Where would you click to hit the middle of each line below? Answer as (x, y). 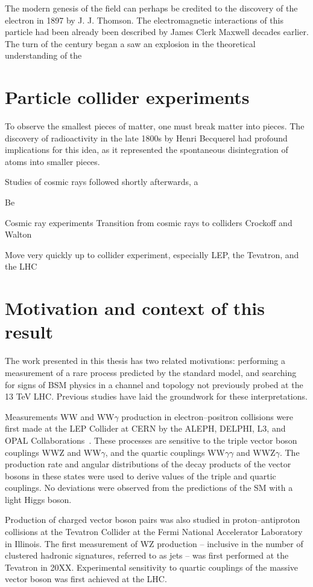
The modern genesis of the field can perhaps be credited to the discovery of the (151, 8)
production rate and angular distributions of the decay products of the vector (148, 464)
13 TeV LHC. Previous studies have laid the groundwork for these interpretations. (156, 396)
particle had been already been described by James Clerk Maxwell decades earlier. (157, 32)
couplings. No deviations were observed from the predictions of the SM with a (149, 488)
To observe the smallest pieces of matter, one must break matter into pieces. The (155, 126)
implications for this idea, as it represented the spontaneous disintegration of (147, 150)
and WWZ (256, 452)
